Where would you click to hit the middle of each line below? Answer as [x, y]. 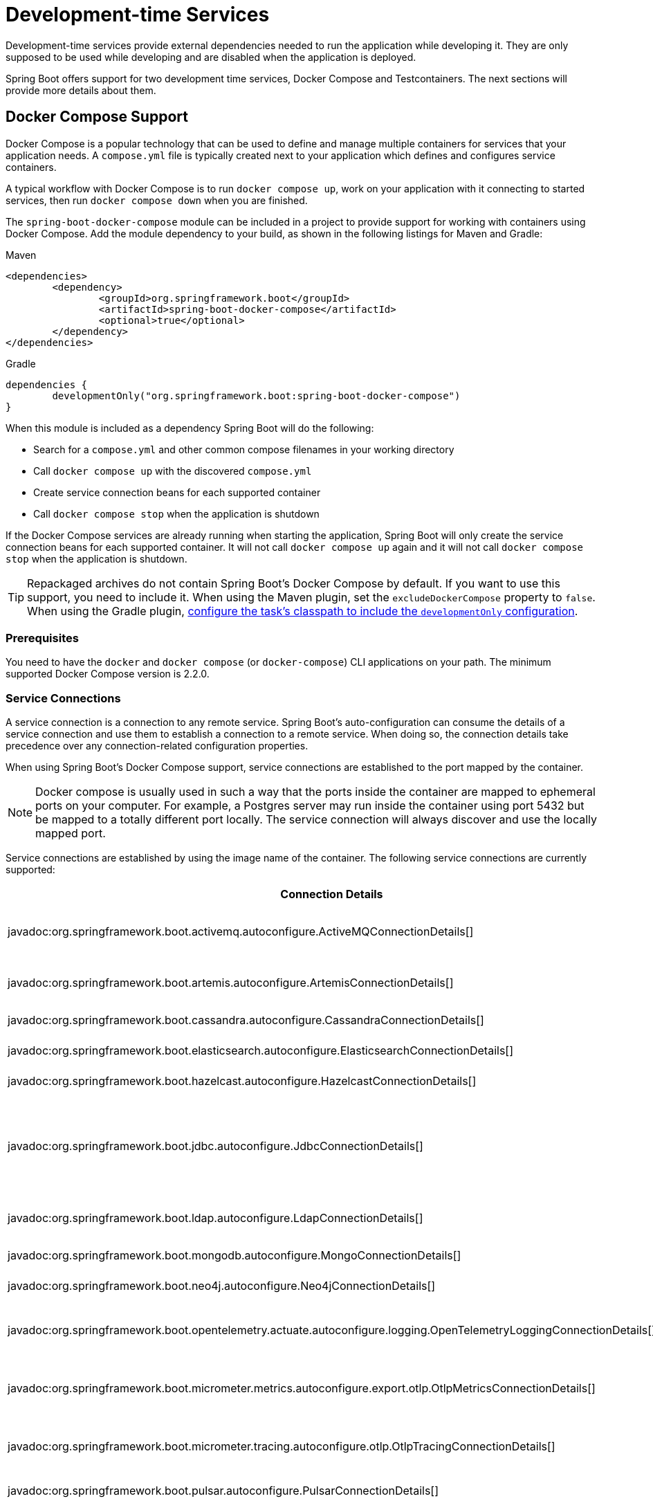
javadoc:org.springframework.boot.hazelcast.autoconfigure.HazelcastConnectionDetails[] [242, 1081]
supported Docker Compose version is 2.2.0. [108, 674]
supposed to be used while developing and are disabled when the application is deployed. [211, 57]
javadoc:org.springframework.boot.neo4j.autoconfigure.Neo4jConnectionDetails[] [222, 1286]
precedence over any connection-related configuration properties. [157, 746]
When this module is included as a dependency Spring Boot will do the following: [190, 428]
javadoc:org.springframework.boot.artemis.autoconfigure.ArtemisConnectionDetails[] [231, 983]
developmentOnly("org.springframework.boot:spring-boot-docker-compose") [256, 395]
